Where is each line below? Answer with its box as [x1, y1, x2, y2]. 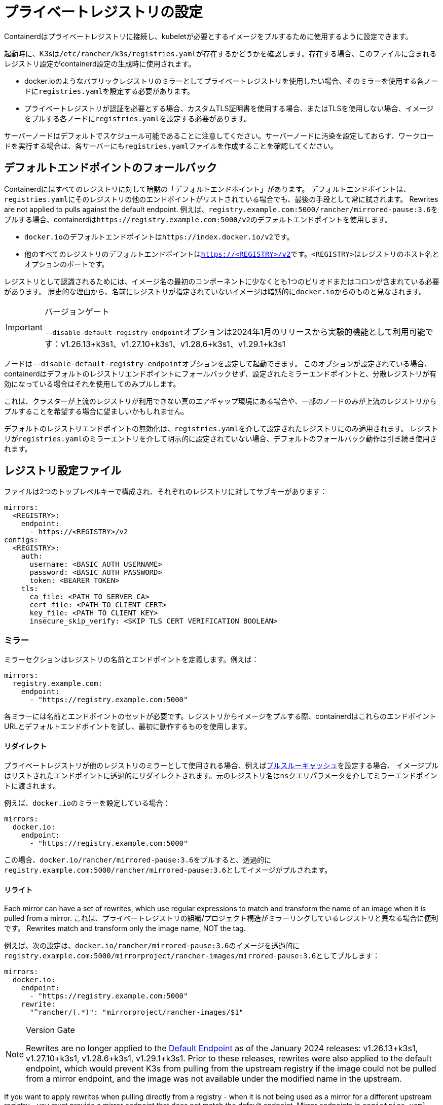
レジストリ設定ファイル [4, 464, 121, 477]
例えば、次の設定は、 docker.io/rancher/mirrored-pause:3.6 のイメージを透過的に [4, 941, 300, 950]
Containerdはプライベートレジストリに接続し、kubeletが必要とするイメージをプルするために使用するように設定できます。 [4, 31, 413, 41]
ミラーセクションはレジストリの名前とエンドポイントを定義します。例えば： [4, 655, 259, 664]
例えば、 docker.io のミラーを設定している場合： [4, 799, 170, 808]
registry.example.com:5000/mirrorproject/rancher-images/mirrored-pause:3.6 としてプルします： [4, 951, 380, 960]
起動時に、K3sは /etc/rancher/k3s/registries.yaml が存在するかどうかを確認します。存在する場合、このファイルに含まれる [4, 49, 437, 58]
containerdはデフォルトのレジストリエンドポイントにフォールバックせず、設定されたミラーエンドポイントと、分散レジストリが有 [4, 369, 437, 378]
